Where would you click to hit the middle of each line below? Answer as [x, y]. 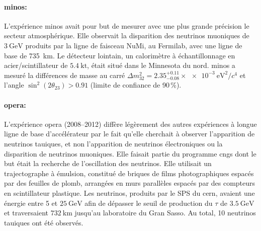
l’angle [14, 85]
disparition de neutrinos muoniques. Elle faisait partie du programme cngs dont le [130, 153]
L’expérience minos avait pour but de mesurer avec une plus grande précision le [127, 25]
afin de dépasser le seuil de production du [149, 203]
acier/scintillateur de [36, 65]
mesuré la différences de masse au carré [65, 75]
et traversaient [26, 213]
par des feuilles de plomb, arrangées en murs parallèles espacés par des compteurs [130, 183]
